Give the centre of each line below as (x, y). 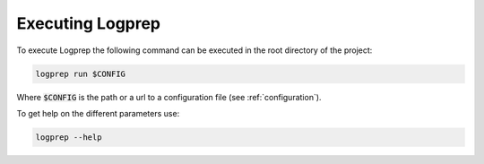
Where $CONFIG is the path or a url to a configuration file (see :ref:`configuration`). (169, 97)
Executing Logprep (89, 23)
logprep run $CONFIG (80, 73)
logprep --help (69, 137)
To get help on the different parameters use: (98, 113)
